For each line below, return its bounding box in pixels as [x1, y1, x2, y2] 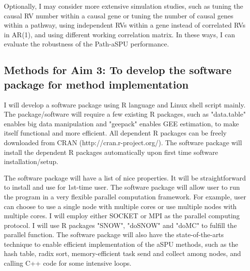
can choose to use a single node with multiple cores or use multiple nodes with [4, 201, 237, 211]
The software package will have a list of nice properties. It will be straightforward [4, 172, 246, 182]
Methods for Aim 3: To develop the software [4, 62, 232, 77]
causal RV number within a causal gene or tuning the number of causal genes [4, 10, 234, 20]
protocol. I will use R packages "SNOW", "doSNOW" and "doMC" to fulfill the [4, 220, 237, 230]
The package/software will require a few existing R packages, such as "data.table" [4, 109, 246, 119]
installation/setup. [4, 156, 59, 166]
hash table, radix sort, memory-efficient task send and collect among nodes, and [4, 248, 241, 258]
